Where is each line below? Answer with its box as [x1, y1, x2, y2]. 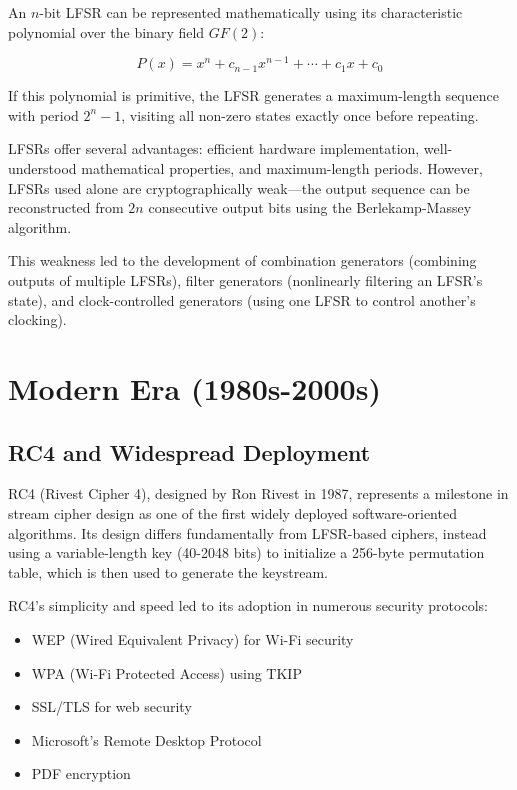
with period [8, 104, 79, 125]
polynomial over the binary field [8, 21, 205, 42]
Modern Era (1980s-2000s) [8, 367, 381, 408]
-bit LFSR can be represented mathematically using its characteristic [39, 2, 463, 22]
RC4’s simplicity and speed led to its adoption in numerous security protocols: [8, 595, 488, 616]
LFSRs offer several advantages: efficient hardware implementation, [8, 138, 420, 159]
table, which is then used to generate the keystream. [8, 561, 328, 582]
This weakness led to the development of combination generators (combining [8, 250, 477, 271]
